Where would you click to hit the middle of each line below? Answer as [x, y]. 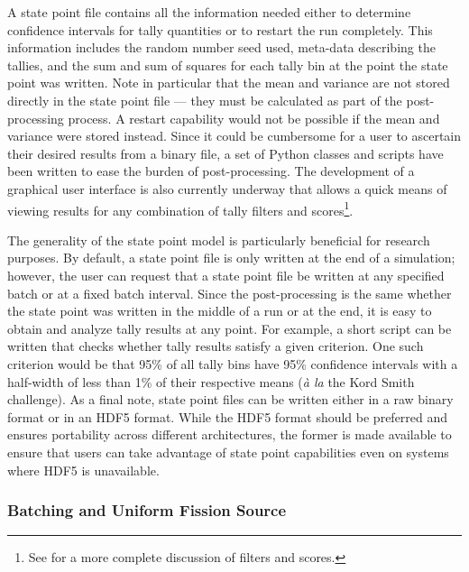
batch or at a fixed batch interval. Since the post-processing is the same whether [230, 293]
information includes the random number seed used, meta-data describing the [221, 47]
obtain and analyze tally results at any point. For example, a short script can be [230, 328]
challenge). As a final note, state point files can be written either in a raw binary [230, 399]
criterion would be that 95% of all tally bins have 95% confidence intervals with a [233, 363]
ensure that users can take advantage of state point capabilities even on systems [228, 452]
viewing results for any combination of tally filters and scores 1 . [180, 208]
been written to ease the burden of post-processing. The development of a [211, 171]
